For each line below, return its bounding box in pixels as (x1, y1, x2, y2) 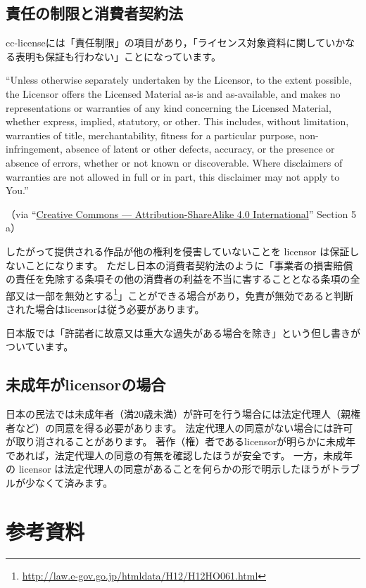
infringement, (6, 141, 63, 156)
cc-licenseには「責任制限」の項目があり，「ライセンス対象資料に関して (6, 35, 326, 50)
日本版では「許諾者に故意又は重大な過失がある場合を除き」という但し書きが (6, 325, 360, 340)
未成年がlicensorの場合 (6, 373, 166, 395)
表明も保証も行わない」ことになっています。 (15, 49, 221, 63)
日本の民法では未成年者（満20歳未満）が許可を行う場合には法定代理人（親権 (6, 406, 360, 421)
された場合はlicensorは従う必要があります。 (6, 301, 205, 316)
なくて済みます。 (34, 475, 113, 490)
